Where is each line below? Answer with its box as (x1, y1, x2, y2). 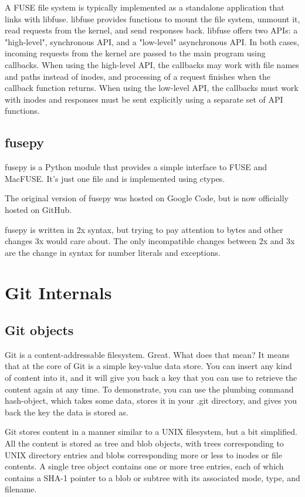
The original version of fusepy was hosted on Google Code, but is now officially (5, 192, 289, 204)
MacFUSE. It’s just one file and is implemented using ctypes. (5, 172, 225, 184)
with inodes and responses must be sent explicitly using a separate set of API (5, 93, 283, 105)
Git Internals (5, 280, 112, 305)
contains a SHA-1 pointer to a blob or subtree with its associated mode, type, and (5, 471, 300, 484)
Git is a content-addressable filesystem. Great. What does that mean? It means (5, 348, 290, 360)
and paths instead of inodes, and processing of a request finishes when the (5, 70, 270, 82)
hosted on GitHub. (5, 203, 72, 215)
